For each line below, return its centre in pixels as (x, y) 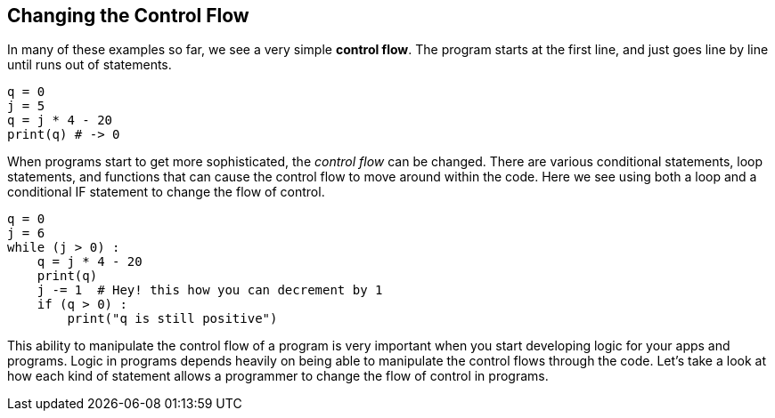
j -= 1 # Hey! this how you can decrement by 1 (210, 290)
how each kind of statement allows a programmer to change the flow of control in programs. (278, 376)
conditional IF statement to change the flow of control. (166, 192)
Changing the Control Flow (128, 16)
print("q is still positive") (172, 319)
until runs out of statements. (90, 65)
